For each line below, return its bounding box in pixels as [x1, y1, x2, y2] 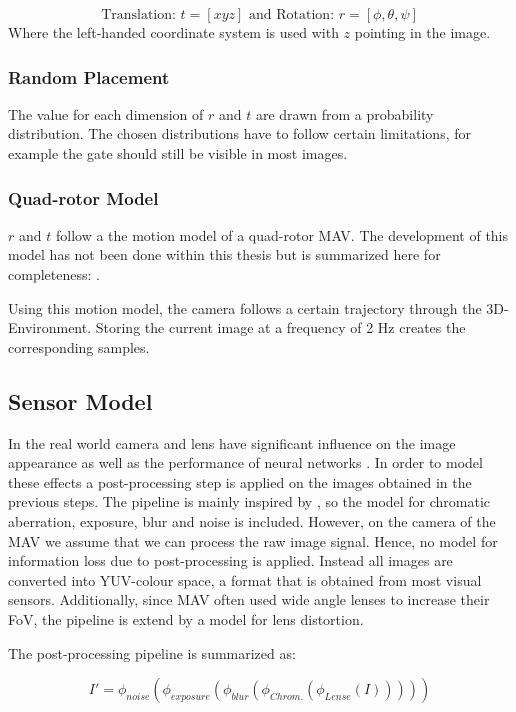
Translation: [101, 8, 176, 22]
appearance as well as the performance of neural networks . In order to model [8, 452, 483, 473]
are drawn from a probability [255, 103, 434, 124]
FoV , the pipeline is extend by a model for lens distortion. [8, 608, 364, 629]
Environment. [8, 317, 92, 338]
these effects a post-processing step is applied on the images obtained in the [8, 471, 472, 492]
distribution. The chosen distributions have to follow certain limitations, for [8, 123, 471, 144]
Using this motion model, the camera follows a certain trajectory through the [8, 297, 482, 318]
